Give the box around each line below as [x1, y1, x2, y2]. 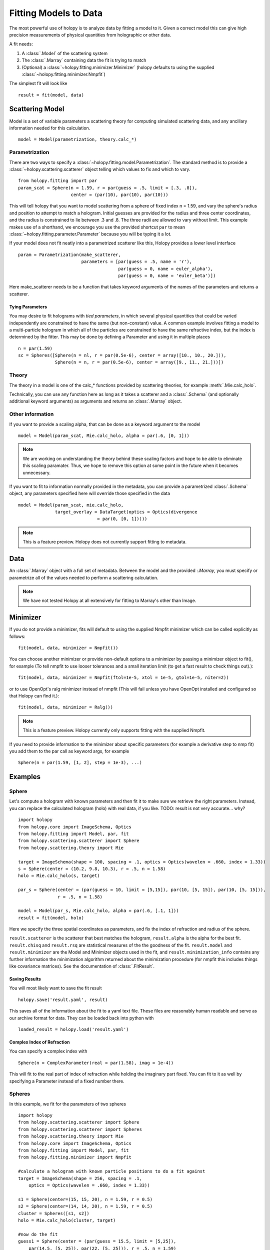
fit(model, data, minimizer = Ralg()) [18, 704, 113, 710]
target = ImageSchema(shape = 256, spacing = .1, [18, 1175, 142, 1181]
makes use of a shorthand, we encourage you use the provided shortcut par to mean [9, 224, 185, 230]
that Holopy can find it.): [9, 692, 59, 698]
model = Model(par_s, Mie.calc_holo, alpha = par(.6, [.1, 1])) [18, 908, 179, 913]
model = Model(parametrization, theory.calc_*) [18, 136, 137, 142]
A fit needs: [9, 41, 33, 47]
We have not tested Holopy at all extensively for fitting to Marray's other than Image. [22, 597, 196, 603]
